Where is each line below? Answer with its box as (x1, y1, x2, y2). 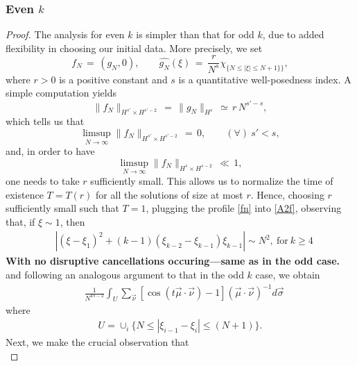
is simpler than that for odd (136, 27, 254, 42)
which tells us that (6, 114, 85, 128)
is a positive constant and (59, 72, 168, 86)
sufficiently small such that (6, 201, 119, 215)
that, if (6, 214, 35, 228)
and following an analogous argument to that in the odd (6, 267, 244, 281)
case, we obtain (255, 267, 320, 281)
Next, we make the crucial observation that (6, 335, 189, 349)
